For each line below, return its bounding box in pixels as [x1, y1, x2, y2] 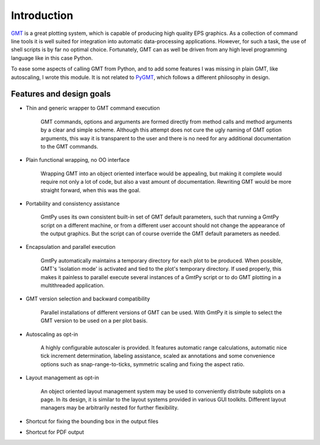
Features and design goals [11, 89, 111, 99]
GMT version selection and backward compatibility [25, 295, 151, 302]
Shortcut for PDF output [25, 428, 84, 436]
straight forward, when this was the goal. [40, 187, 141, 194]
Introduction [11, 9, 73, 22]
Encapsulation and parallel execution [25, 244, 116, 251]
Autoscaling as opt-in [25, 331, 78, 338]
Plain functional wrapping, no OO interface [25, 156, 130, 164]
